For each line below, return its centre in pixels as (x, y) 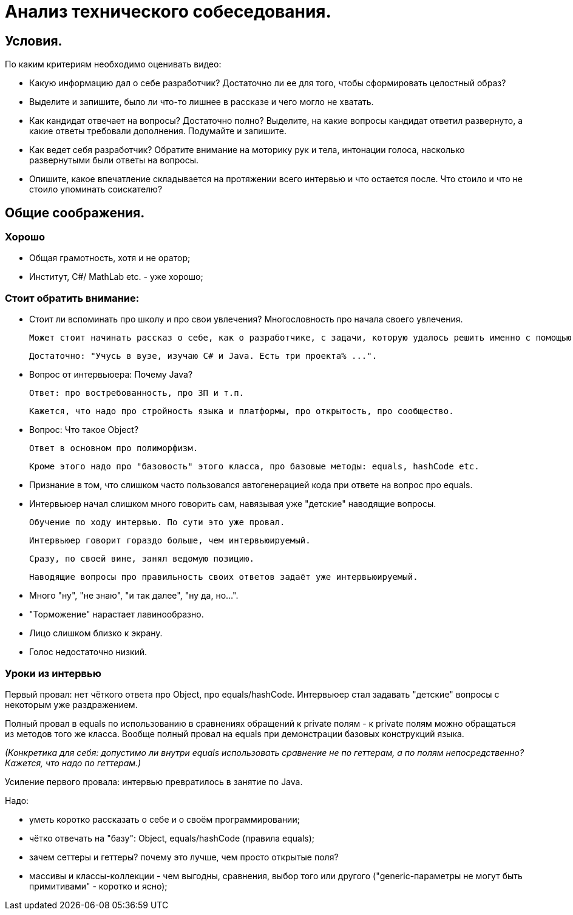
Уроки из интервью (53, 673)
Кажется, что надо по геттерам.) (73, 763)
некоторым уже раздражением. (71, 704)
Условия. (34, 41)
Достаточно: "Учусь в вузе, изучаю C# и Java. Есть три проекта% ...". (203, 356)
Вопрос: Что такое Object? (84, 430)
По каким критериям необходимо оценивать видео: (113, 64)
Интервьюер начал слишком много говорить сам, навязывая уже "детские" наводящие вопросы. (233, 504)
